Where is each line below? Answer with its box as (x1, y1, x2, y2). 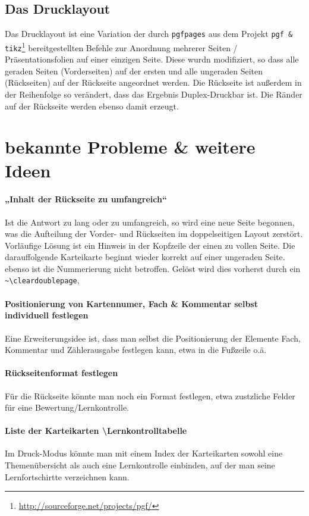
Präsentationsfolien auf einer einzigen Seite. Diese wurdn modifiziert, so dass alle (5, 53, 299, 65)
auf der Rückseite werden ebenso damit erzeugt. (5, 99, 179, 112)
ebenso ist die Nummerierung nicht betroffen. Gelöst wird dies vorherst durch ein (5, 262, 301, 274)
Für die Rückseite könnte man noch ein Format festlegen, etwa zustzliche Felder (5, 389, 295, 402)
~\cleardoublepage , (5, 274, 80, 286)
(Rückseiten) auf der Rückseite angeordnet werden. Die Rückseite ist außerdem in (5, 76, 302, 89)
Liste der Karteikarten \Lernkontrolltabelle (5, 424, 187, 437)
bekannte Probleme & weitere (5, 135, 256, 159)
